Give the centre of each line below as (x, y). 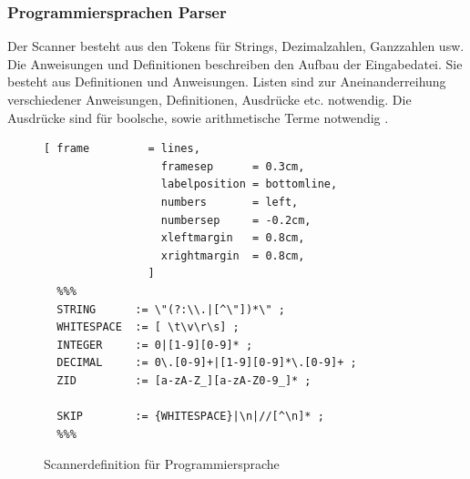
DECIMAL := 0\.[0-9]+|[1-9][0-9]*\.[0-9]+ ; (207, 363)
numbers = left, (230, 202)
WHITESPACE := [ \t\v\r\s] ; (148, 327)
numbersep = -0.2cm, (236, 220)
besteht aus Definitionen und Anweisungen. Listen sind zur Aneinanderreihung (227, 82)
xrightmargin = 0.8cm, (233, 255)
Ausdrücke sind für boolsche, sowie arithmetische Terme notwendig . (198, 117)
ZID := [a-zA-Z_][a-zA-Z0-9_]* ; (184, 380)
